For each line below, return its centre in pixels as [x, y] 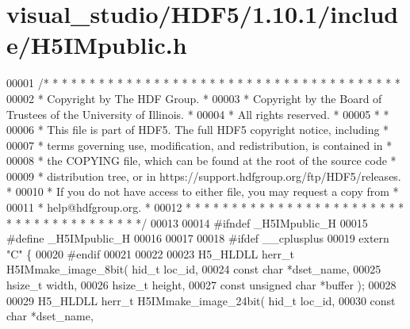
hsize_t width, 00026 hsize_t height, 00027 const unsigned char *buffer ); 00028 [201, 285]
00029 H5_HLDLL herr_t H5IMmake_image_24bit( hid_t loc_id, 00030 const [201, 300]
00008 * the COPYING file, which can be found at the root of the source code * [201, 161]
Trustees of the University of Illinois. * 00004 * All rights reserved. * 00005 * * [198, 114]
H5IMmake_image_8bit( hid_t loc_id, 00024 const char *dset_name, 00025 [194, 269]
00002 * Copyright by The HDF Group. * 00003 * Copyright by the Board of [194, 98]
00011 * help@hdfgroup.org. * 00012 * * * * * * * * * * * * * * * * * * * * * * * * [205, 207]
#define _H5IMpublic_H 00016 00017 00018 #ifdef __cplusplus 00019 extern [198, 238]
